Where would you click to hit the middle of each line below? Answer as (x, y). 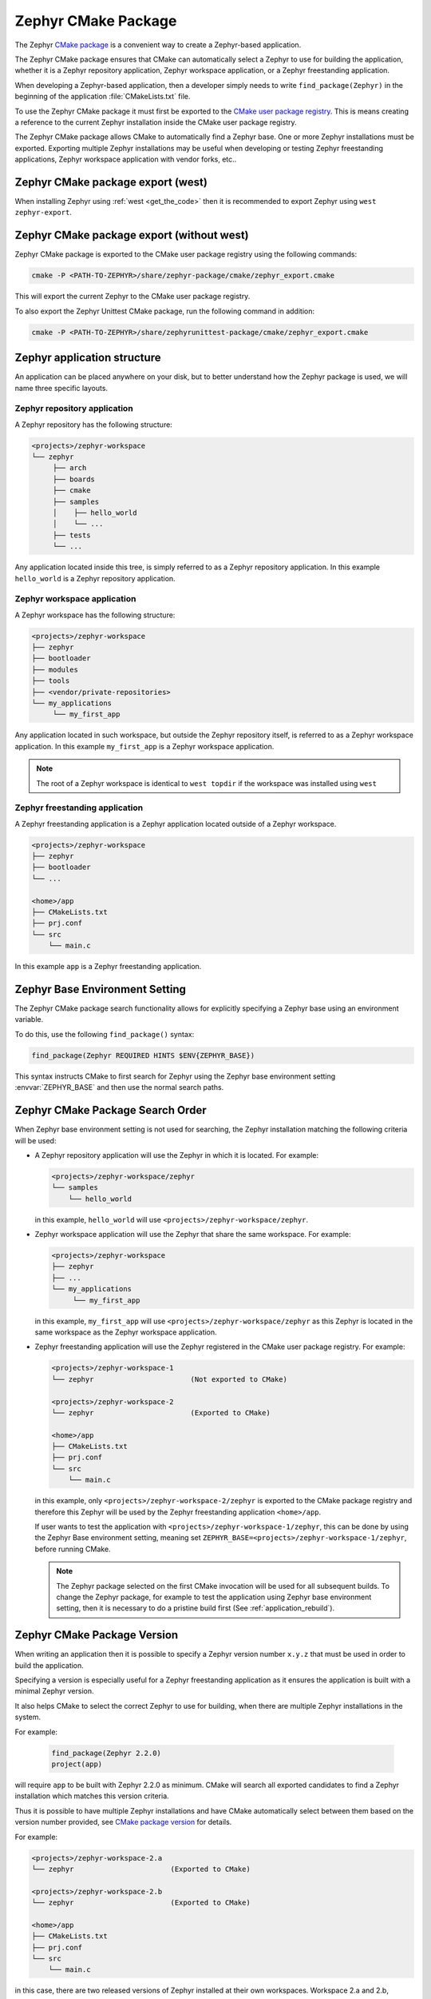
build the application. (49, 1665)
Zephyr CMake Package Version (97, 1635)
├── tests (71, 535)
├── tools (51, 681)
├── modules (55, 669)
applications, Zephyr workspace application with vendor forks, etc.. (126, 159)
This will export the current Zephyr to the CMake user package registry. (132, 297)
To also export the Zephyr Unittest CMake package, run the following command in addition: (165, 311)
